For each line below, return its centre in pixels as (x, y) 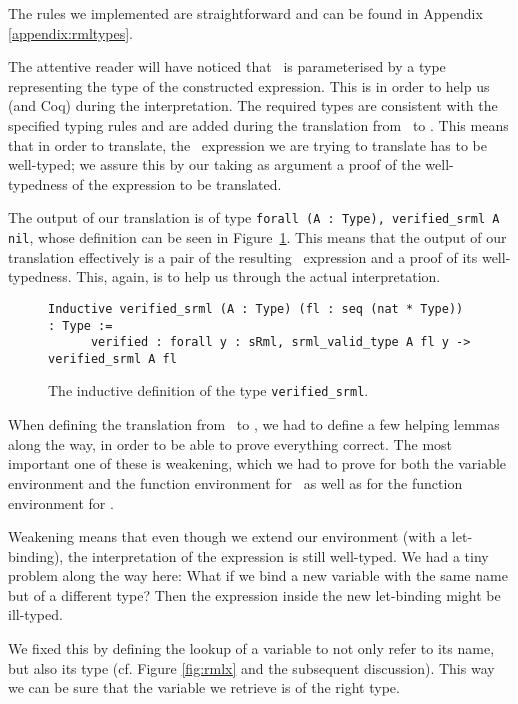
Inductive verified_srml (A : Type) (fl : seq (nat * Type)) (256, 308)
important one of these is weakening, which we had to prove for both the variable (257, 463)
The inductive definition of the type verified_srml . (208, 390)
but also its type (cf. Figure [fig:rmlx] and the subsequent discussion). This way (251, 667)
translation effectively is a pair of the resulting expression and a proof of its (243, 256)
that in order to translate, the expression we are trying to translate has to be (247, 144)
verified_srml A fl (112, 358)
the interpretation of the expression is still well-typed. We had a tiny (278, 555)
